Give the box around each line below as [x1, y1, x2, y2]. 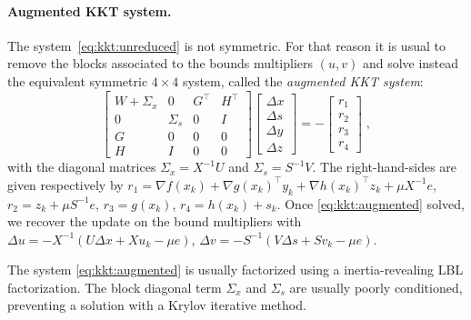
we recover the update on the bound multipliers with [7, 212, 302, 231]
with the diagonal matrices [7, 157, 156, 176]
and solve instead [362, 54, 459, 73]
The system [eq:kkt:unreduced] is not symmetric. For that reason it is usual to [7, 35, 446, 55]
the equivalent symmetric [7, 71, 148, 90]
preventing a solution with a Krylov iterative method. [7, 295, 306, 315]
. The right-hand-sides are [312, 157, 457, 176]
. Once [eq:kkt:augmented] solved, [276, 194, 465, 213]
